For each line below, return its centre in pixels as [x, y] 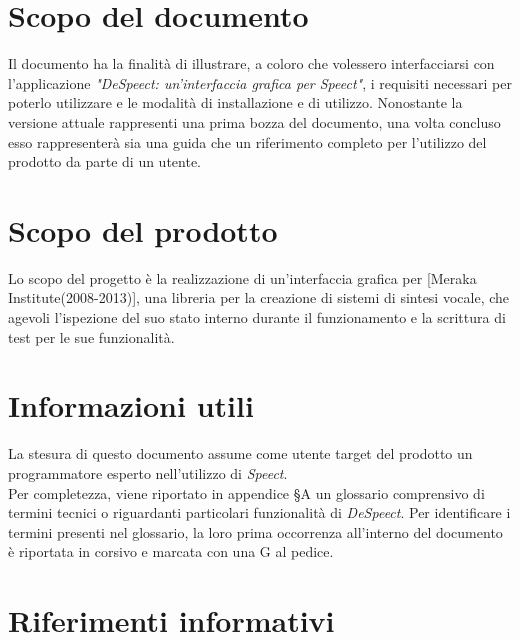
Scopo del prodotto [143, 229]
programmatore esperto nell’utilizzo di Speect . [148, 472]
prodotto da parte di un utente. [105, 161]
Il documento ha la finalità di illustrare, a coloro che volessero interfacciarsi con [251, 63]
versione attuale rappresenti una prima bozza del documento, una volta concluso [254, 121]
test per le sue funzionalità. [91, 336]
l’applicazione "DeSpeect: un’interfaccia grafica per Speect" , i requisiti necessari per [260, 82]
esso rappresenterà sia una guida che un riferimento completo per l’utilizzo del [247, 141]
